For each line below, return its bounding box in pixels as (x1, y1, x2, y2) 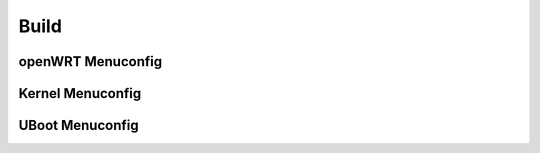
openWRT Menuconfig (18, 53, 163, 70)
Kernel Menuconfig (18, 85, 142, 102)
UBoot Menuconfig (18, 117, 139, 134)
